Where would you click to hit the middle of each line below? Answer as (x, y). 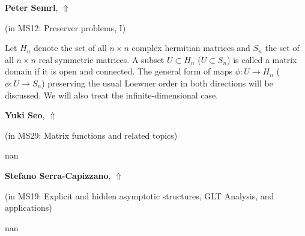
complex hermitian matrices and (191, 48)
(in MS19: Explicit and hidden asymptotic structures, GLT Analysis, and (140, 195)
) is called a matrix (262, 59)
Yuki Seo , (25, 115)
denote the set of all (70, 48)
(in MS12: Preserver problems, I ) (65, 27)
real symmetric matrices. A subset (101, 59)
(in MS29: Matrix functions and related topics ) (91, 135)
